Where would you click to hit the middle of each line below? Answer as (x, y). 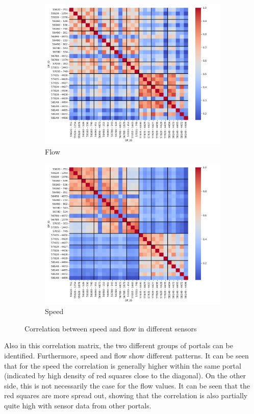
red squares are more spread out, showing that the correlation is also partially (126, 395)
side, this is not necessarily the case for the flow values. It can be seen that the (127, 385)
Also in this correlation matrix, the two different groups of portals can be (119, 345)
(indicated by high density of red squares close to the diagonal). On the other (125, 376)
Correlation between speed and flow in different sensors (111, 328)
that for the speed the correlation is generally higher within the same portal (123, 365)
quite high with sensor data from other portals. (78, 405)
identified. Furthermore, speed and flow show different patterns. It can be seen (126, 355)
